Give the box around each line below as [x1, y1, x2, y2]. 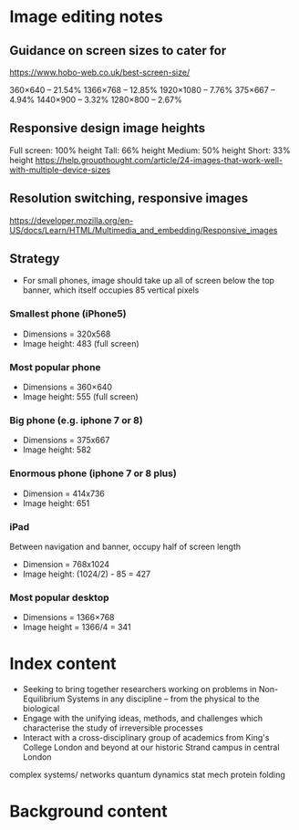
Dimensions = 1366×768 [22, 612, 115, 623]
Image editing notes [9, 6, 164, 27]
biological [22, 703, 60, 714]
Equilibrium [22, 693, 66, 704]
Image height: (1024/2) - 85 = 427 [22, 568, 151, 579]
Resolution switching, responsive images [9, 191, 249, 206]
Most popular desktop [9, 591, 109, 604]
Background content [9, 801, 169, 822]
